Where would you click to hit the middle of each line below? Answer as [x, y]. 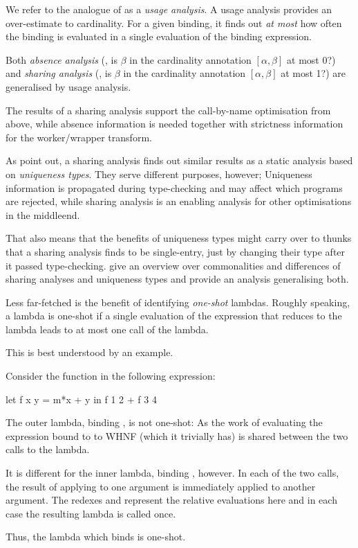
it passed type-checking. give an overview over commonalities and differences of [173, 265]
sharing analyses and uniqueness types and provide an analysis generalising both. [177, 279]
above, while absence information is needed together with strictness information [175, 124]
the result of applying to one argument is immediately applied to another [161, 486]
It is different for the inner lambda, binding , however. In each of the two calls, [172, 473]
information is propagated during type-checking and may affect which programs [174, 187]
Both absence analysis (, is [62, 59]
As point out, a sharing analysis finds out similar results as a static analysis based [179, 160]
